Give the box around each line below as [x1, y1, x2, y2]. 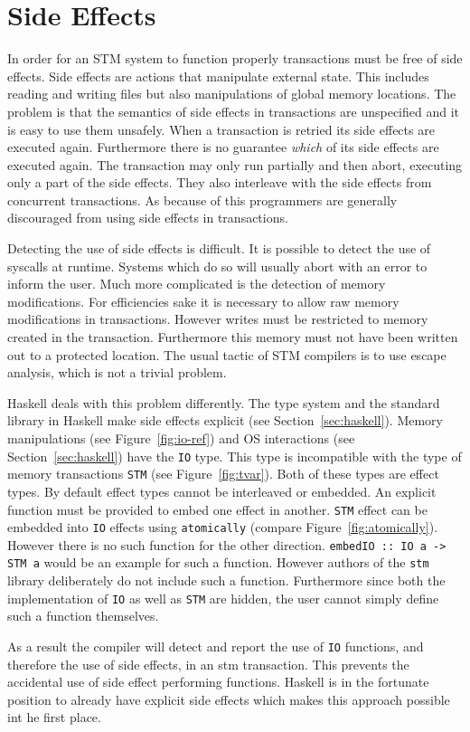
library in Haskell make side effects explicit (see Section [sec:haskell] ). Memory [7, 411, 443, 430]
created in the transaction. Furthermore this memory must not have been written [7, 328, 458, 347]
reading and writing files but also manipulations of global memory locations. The [7, 84, 456, 103]
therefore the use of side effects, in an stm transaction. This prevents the [7, 654, 409, 673]
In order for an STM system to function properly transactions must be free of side [7, 49, 463, 68]
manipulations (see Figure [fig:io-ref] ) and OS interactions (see [7, 429, 355, 447]
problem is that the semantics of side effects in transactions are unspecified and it [7, 101, 460, 120]
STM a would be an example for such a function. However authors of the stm [7, 553, 429, 572]
